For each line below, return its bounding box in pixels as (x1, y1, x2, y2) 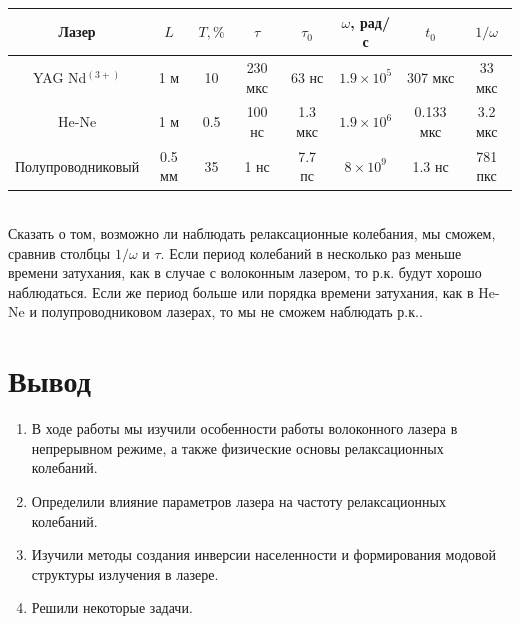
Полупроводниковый (15, 155, 140, 176)
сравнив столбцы (8, 242, 111, 263)
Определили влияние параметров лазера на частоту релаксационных (31, 490, 446, 511)
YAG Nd (32, 66, 87, 87)
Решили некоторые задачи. (31, 597, 193, 618)
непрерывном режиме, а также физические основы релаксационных (31, 437, 444, 458)
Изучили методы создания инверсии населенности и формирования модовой (31, 544, 497, 565)
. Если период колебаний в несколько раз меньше (160, 242, 462, 263)
